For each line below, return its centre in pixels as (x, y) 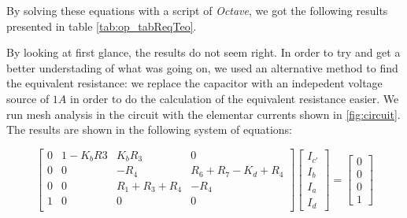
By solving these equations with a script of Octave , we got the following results (197, 10)
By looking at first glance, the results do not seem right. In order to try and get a (203, 52)
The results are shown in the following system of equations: (149, 129)
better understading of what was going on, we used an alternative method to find (202, 67)
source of (28, 98)
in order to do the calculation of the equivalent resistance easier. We (234, 98)
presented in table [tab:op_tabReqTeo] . (102, 26)
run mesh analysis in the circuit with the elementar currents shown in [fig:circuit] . (203, 114)
